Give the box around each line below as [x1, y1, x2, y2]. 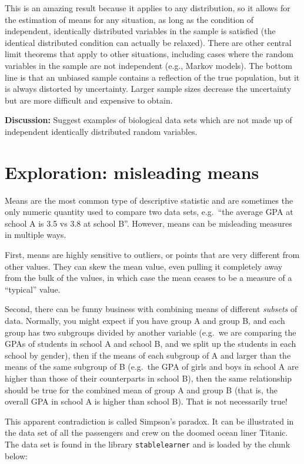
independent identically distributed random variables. [5, 125, 198, 137]
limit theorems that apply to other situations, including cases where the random [5, 48, 293, 60]
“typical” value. [5, 283, 61, 295]
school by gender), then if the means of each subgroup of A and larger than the [5, 349, 291, 361]
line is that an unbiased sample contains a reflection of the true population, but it [5, 71, 300, 83]
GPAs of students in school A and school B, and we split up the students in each [5, 337, 296, 350]
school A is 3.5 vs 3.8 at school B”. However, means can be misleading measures [5, 217, 292, 229]
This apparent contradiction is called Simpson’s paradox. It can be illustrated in [5, 415, 294, 427]
